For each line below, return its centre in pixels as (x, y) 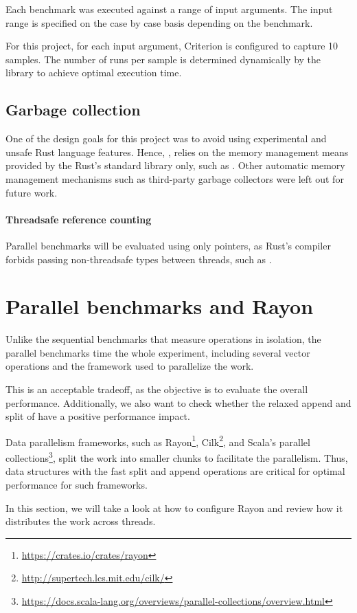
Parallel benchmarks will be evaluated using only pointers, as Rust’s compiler (168, 245)
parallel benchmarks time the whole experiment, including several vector (158, 352)
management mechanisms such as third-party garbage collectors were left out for (175, 178)
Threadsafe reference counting (79, 219)
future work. (32, 192)
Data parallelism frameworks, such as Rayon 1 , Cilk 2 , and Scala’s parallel (158, 441)
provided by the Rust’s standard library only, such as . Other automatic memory (175, 165)
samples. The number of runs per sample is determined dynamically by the (163, 59)
